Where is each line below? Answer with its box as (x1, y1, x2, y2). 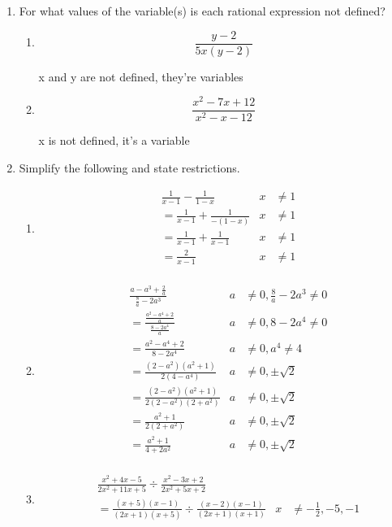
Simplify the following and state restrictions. (19, 159, 240, 176)
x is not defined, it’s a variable (38, 132, 190, 149)
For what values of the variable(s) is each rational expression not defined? (19, 2, 386, 19)
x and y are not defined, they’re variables (38, 68, 243, 85)
